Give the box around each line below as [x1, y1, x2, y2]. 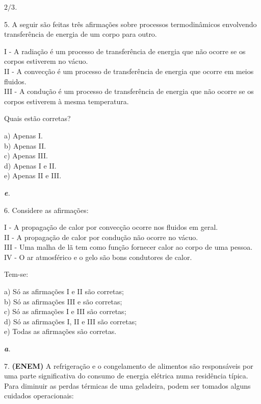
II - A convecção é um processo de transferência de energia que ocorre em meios [4, 65, 254, 76]
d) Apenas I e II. [4, 160, 57, 171]
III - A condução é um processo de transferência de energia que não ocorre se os [4, 86, 254, 97]
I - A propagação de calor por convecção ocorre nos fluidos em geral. [4, 222, 218, 232]
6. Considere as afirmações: [4, 204, 89, 215]
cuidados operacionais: [4, 390, 74, 401]
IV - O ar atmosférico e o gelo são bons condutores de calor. [4, 251, 192, 262]
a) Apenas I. [4, 130, 43, 140]
